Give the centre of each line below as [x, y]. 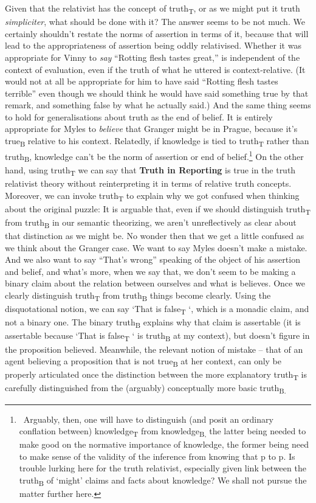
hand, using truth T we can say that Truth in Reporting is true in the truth [150, 170]
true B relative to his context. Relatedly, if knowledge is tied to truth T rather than [157, 141]
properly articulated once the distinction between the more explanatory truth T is [156, 375]
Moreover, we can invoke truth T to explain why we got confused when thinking [152, 196]
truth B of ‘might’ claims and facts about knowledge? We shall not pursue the [163, 481]
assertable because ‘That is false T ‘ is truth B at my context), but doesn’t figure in [157, 336]
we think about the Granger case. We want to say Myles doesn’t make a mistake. [156, 247]
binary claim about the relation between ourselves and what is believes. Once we [155, 283]
